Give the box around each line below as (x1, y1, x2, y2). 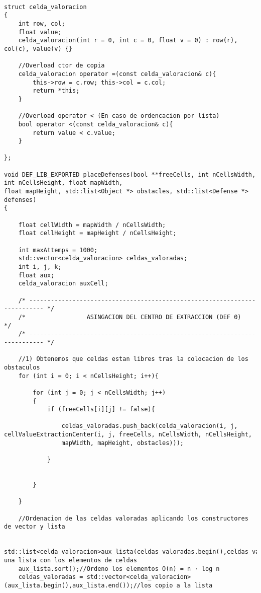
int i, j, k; (18, 263, 62, 270)
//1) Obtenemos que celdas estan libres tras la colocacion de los (18, 355, 248, 363)
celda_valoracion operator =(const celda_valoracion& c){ (18, 70, 216, 78)
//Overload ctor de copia (18, 62, 105, 69)
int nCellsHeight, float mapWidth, (4, 179, 123, 187)
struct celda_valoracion (4, 3, 87, 11)
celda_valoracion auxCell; (18, 280, 108, 287)
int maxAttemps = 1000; (18, 246, 98, 254)
